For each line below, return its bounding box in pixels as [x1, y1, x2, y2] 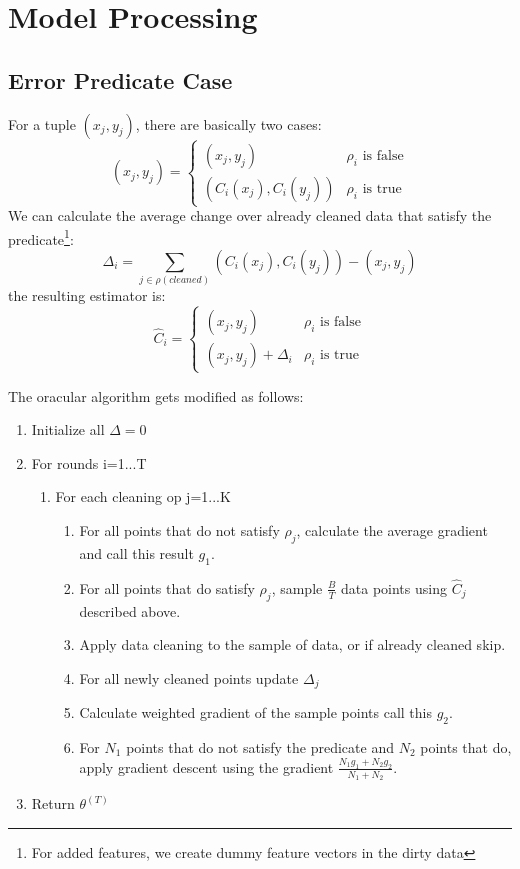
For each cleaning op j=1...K [55, 486, 231, 507]
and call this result [79, 542, 194, 563]
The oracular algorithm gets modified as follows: [8, 385, 304, 406]
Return [31, 793, 75, 814]
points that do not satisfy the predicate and [126, 736, 394, 757]
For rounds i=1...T [31, 452, 147, 473]
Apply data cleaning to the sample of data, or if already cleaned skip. [79, 634, 506, 655]
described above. [79, 600, 181, 621]
